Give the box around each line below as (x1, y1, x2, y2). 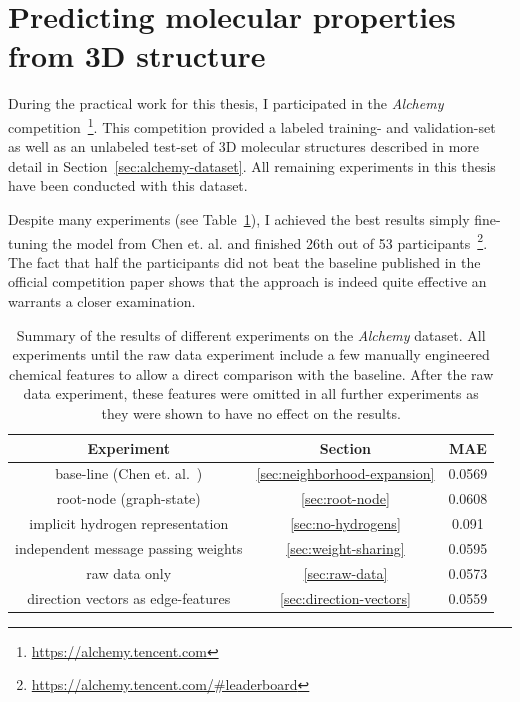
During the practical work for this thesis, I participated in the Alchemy (8, 93, 444, 114)
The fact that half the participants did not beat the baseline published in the (8, 251, 481, 272)
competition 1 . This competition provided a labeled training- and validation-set (8, 113, 496, 137)
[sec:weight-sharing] (286, 537, 405, 558)
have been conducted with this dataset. (8, 175, 248, 196)
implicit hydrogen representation (29, 513, 229, 534)
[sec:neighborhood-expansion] (256, 463, 435, 484)
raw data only (86, 562, 172, 583)
